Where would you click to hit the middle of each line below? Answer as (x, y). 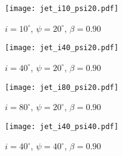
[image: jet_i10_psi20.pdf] (62, 9)
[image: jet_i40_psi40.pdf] (62, 126)
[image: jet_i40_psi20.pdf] (62, 48)
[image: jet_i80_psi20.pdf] (62, 87)
